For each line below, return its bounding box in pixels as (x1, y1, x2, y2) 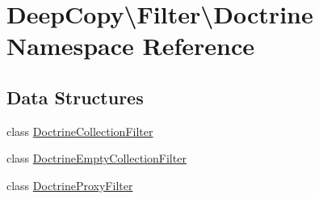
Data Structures (6, 84, 144, 109)
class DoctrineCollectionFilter (6, 122, 153, 139)
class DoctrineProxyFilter (6, 176, 133, 193)
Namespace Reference (6, 29, 254, 62)
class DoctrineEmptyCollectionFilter (6, 150, 187, 167)
